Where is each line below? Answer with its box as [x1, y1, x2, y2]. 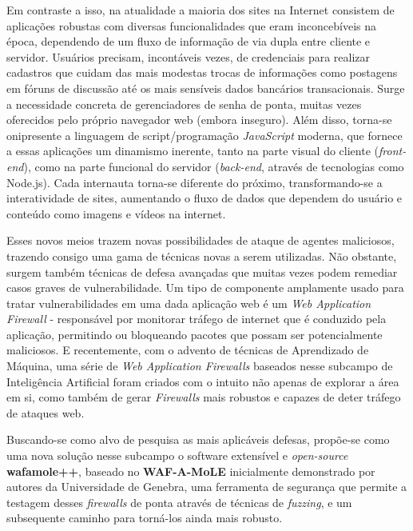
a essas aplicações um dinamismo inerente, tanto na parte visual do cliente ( [6, 142, 379, 159]
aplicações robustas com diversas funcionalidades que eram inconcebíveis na [6, 17, 377, 34]
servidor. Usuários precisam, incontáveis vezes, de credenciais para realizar [6, 48, 371, 65]
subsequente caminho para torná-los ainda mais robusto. [6, 509, 283, 526]
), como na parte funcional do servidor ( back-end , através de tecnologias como [23, 158, 404, 174]
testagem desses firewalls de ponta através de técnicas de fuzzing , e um [6, 493, 352, 510]
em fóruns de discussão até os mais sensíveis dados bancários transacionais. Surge [6, 79, 405, 96]
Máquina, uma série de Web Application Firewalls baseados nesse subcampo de [6, 357, 393, 374]
